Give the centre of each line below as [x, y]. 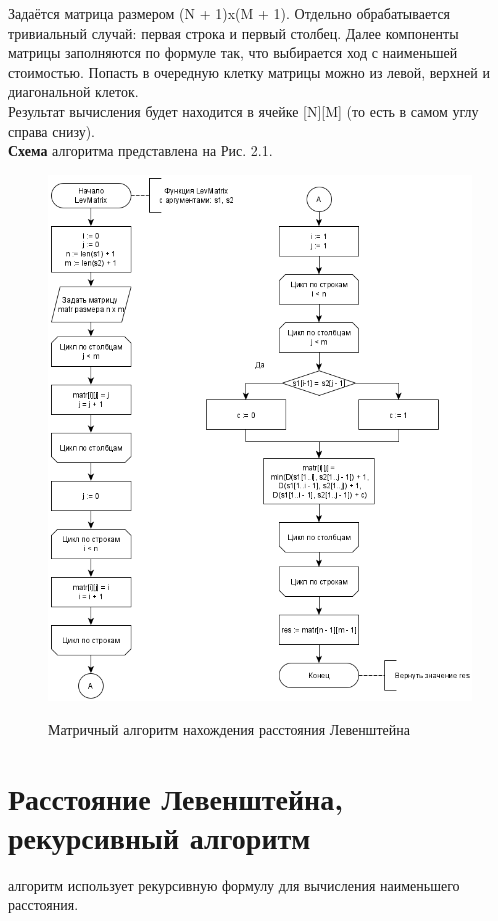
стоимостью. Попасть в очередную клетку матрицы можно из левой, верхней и [249, 71]
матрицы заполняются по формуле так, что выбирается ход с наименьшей [233, 52]
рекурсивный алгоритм [159, 836]
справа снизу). [51, 130]
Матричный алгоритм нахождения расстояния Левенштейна [229, 728]
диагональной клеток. [73, 91]
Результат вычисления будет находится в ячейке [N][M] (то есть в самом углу [243, 110]
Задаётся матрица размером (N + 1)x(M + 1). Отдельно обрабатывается [229, 13]
